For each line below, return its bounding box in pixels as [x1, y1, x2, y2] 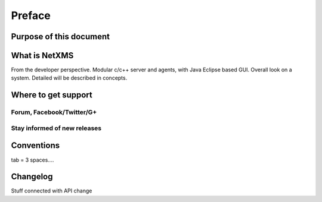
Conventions [11, 140, 60, 151]
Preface [11, 9, 51, 22]
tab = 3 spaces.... [11, 156, 54, 163]
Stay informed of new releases [11, 124, 101, 132]
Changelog [11, 172, 53, 182]
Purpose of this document [11, 31, 110, 42]
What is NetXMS [11, 50, 74, 61]
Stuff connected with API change [11, 187, 92, 194]
